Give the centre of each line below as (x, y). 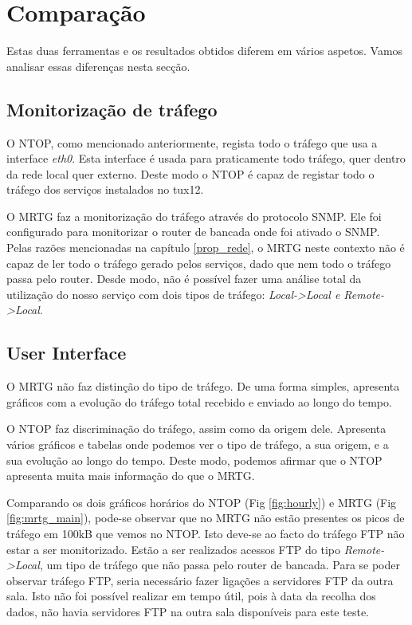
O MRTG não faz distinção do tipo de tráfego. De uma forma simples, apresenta (203, 386)
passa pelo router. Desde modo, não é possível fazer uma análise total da (184, 279)
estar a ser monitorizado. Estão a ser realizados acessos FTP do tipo (174, 549)
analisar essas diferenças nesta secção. (98, 66)
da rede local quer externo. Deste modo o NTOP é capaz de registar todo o (190, 173)
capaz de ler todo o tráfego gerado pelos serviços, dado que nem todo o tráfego (199, 263)
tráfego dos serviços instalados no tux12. (105, 189)
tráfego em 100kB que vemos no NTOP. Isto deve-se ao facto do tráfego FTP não (206, 533)
